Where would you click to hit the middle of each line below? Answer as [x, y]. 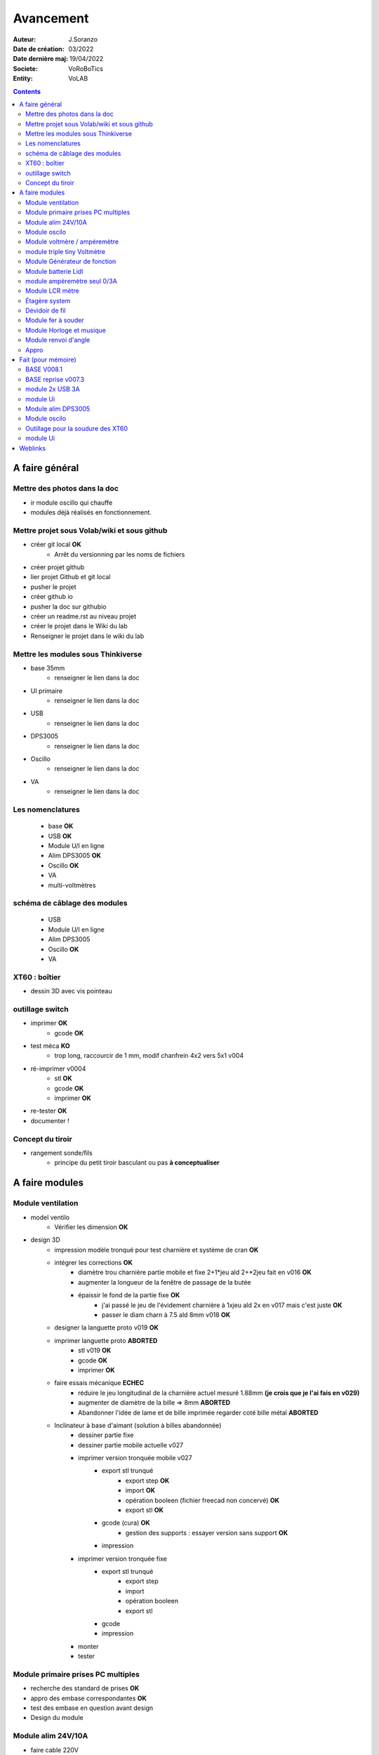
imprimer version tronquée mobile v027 [135, 1458]
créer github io [52, 597]
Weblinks [32, 448]
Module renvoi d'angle [58, 340]
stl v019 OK [95, 1351]
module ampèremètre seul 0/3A [71, 281]
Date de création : [39, 48]
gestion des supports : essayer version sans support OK [207, 1532]
